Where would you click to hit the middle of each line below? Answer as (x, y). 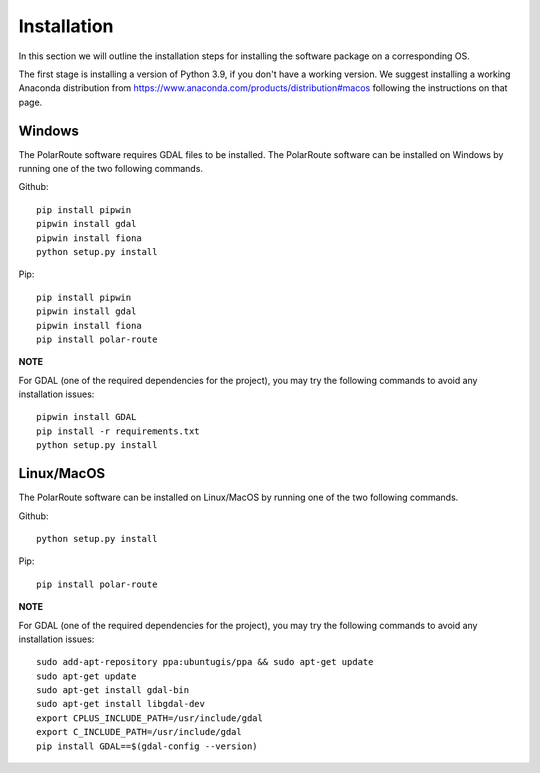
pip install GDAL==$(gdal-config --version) (147, 746)
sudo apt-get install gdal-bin (113, 690)
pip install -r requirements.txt (118, 431)
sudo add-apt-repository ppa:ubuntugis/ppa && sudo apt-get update (205, 662)
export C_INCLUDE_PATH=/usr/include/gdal (139, 732)
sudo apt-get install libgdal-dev (120, 704)
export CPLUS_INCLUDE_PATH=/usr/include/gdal (150, 718)
